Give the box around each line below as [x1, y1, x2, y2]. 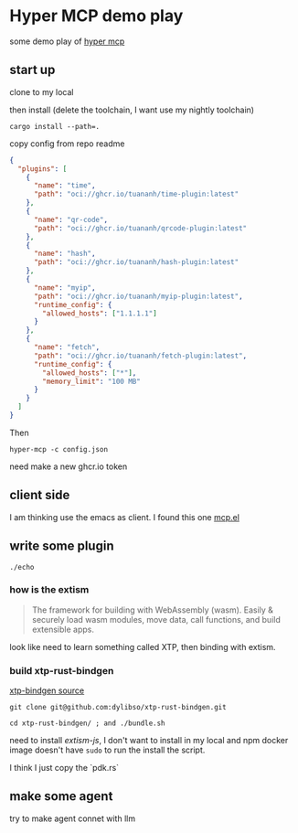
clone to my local [9, 86, 74, 97]
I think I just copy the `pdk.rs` [9, 763, 120, 774]
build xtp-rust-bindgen [9, 664, 114, 677]
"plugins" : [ [17, 164, 68, 174]
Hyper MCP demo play [9, 5, 184, 27]
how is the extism [9, 583, 90, 596]
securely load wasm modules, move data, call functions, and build [31, 614, 281, 625]
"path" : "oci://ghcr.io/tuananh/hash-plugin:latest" [33, 258, 239, 267]
